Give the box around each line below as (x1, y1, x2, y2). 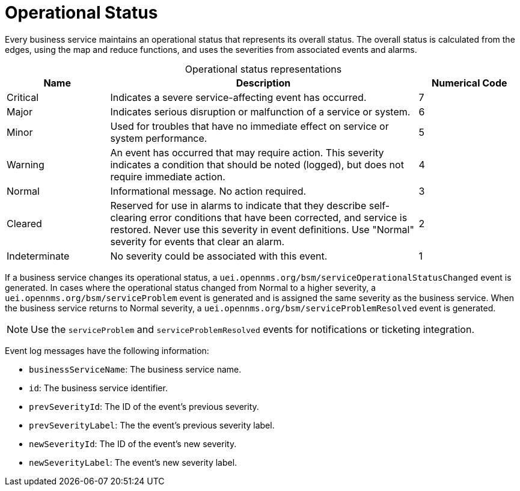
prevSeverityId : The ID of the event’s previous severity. (29, 401, 259, 412)
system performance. (110, 132, 207, 144)
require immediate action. (110, 170, 225, 183)
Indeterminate (7, 249, 70, 262)
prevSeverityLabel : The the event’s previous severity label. (29, 419, 275, 430)
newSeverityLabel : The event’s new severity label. (29, 457, 237, 468)
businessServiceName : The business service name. (29, 364, 242, 374)
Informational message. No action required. (110, 185, 307, 197)
